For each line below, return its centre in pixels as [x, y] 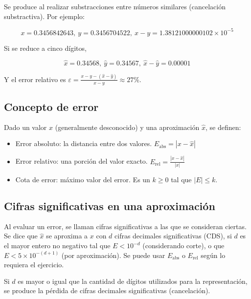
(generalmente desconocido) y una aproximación [127, 127]
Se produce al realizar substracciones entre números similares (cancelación [115, 6]
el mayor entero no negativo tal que [57, 246]
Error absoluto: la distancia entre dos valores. [84, 143]
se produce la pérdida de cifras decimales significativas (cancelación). [107, 290]
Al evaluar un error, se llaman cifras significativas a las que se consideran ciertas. [125, 226]
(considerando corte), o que [183, 246]
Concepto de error [51, 107]
